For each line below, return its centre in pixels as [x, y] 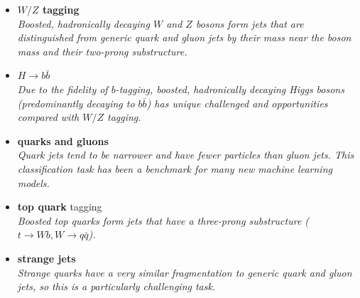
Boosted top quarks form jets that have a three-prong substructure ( [163, 220]
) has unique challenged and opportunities [237, 103]
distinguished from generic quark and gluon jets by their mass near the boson [184, 37]
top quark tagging [60, 207]
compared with [48, 117]
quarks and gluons [63, 140]
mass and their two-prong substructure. [102, 51]
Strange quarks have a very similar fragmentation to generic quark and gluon [185, 272]
